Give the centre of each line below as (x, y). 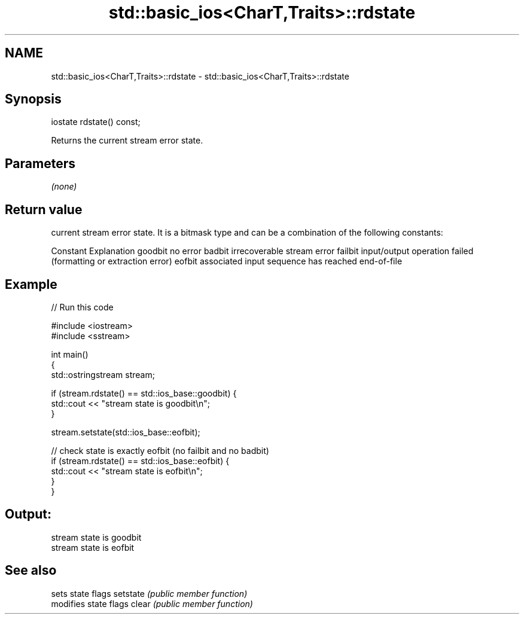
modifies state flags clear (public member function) (152, 603)
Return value (44, 209)
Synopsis (33, 99)
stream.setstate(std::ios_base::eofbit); (126, 432)
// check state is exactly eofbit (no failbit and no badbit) (160, 450)
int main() (70, 354)
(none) (64, 187)
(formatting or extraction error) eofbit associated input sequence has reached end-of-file (227, 261)
